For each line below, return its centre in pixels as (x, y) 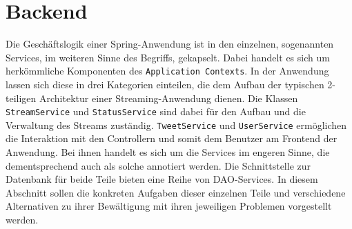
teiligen (21, 98)
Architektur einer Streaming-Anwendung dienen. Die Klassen (168, 98)
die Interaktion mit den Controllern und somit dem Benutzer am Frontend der (172, 138)
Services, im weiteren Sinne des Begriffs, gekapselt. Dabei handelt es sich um (168, 57)
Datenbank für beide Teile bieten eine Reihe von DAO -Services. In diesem (162, 179)
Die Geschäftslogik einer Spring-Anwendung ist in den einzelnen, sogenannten (170, 44)
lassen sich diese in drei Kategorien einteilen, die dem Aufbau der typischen (165, 84)
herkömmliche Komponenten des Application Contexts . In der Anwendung (167, 71)
